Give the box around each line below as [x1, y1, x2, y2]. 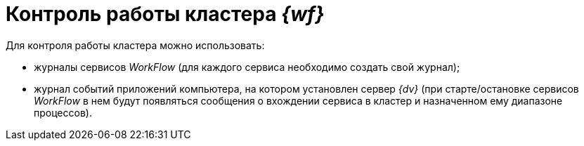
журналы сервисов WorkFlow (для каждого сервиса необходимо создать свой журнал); [34, 60, 460, 73]
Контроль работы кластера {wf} [6, 2, 325, 26]
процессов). [34, 106, 92, 119]
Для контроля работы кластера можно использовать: [6, 39, 265, 51]
